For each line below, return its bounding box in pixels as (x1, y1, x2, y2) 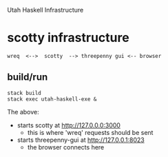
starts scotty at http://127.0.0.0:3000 (17, 121, 120, 129)
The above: (7, 107, 39, 116)
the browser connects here (27, 143, 105, 151)
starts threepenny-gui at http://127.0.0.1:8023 (17, 136, 145, 144)
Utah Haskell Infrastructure (7, 6, 84, 14)
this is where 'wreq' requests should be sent (27, 128, 154, 136)
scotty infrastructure (7, 30, 129, 45)
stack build (7, 90, 41, 96)
